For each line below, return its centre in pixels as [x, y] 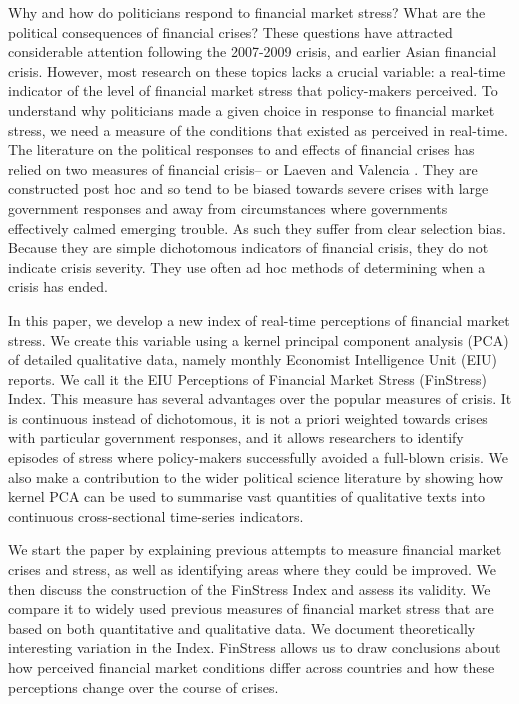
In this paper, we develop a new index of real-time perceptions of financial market [259, 319]
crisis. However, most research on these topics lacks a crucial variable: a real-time [257, 70]
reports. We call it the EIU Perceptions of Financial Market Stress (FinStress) [248, 378]
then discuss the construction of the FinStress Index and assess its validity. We [249, 588]
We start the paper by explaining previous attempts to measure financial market [255, 549]
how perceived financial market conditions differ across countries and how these [251, 667]
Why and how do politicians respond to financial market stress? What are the [247, 12]
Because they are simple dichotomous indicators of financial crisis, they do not [248, 247]
